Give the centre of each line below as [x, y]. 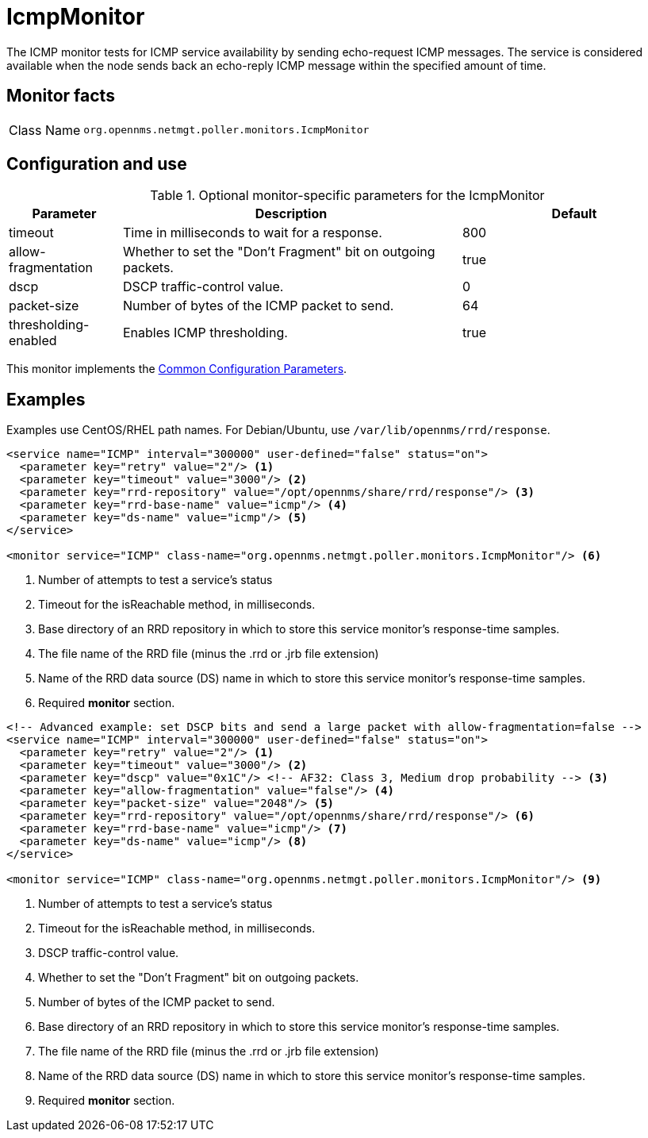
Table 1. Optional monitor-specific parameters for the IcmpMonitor [347, 196]
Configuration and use [97, 164]
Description [291, 214]
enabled [33, 341]
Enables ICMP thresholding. [205, 333]
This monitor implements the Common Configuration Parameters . [177, 369]
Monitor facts [61, 96]
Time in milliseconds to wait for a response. [252, 233]
